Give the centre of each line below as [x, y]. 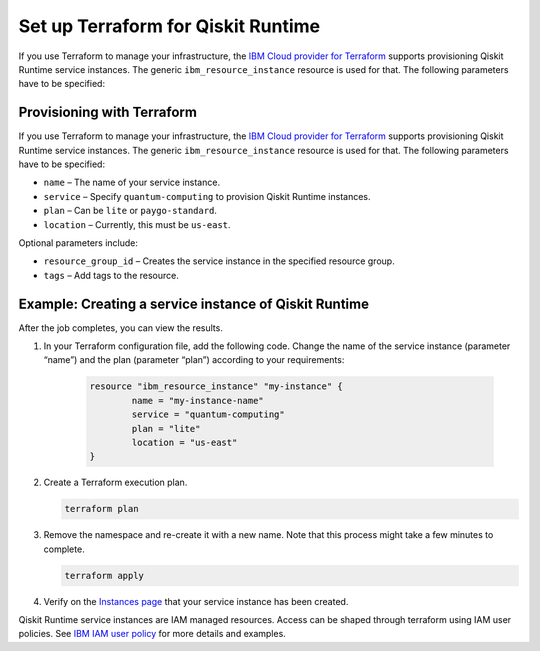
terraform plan [101, 509]
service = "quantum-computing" [208, 414]
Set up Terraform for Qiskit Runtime [169, 26]
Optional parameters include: [78, 242]
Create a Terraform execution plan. [115, 482]
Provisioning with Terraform [107, 112]
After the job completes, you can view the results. [121, 327]
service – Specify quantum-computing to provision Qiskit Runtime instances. [207, 196]
